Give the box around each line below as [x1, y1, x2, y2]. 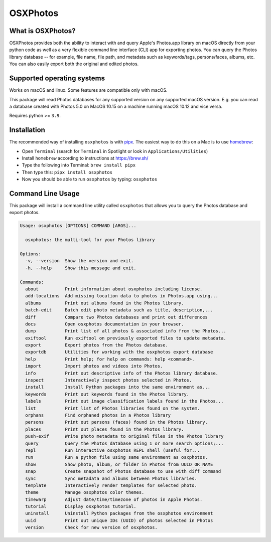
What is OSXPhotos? [9, 27, 76, 35]
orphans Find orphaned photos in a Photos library [25, 413, 171, 418]
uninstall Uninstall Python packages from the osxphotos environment [25, 510, 213, 516]
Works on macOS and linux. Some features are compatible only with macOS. [9, 87, 168, 93]
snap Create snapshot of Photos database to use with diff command [25, 469, 221, 474]
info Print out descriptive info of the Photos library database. [25, 370, 218, 376]
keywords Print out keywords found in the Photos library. [25, 391, 190, 397]
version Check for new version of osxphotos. [25, 524, 158, 530]
